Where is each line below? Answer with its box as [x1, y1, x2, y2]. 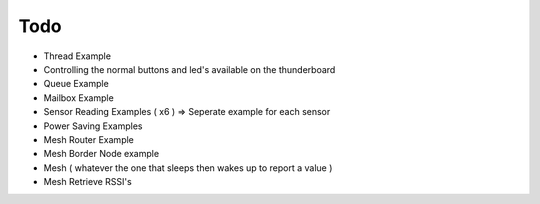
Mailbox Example [43, 91, 114, 104]
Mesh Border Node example [43, 148, 160, 160]
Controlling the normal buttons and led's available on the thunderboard [43, 63, 336, 75]
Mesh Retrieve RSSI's [43, 176, 132, 188]
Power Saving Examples [43, 120, 143, 132]
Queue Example [43, 78, 109, 90]
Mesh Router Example [43, 133, 135, 145]
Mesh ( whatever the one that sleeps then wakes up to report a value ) [43, 161, 333, 174]
